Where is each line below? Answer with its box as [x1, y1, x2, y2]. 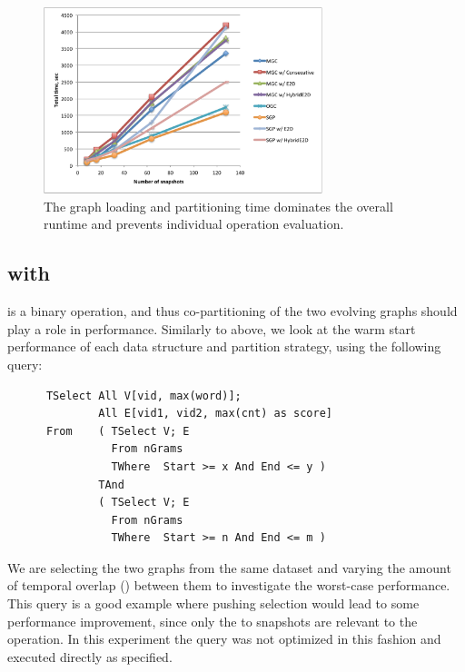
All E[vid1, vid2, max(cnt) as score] [98, 407, 332, 420]
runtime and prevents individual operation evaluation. [44, 214, 344, 233]
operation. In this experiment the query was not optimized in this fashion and [7, 629, 441, 648]
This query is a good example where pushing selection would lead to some [7, 594, 420, 613]
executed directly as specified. [7, 647, 173, 666]
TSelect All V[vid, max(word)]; [45, 389, 242, 402]
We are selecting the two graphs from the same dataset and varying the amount [7, 558, 451, 577]
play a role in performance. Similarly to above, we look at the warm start [7, 319, 416, 338]
